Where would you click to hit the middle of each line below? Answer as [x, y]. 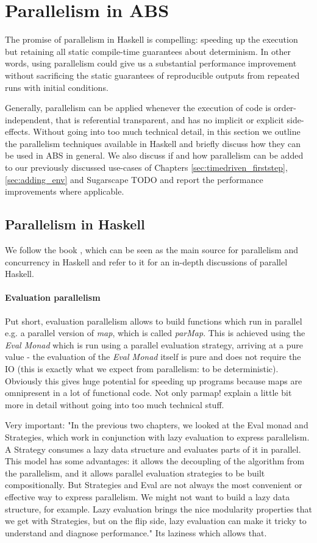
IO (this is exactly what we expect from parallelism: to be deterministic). [142, 369]
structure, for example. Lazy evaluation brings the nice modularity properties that [158, 509]
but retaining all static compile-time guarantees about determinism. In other [148, 51]
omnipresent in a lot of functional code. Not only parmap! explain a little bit [148, 393]
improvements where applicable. [65, 191]
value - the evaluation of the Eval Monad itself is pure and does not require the [153, 357]
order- [285, 108]
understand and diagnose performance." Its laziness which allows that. [136, 532]
